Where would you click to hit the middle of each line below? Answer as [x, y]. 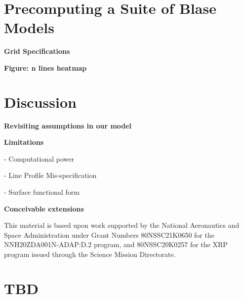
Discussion [40, 102]
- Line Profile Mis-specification [50, 175]
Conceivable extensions [44, 208]
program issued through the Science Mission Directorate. [90, 254]
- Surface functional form [42, 192]
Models [29, 27]
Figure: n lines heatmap [45, 67]
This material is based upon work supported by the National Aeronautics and [122, 225]
